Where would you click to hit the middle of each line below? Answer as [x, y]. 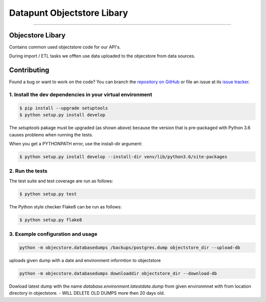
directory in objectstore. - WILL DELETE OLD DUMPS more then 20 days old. [87, 293]
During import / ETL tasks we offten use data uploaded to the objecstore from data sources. [102, 56]
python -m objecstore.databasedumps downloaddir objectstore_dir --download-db [118, 273]
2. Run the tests [28, 171]
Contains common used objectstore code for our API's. [65, 47]
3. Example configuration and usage [53, 234]
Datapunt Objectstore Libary [68, 13]
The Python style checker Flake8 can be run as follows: [66, 206]
